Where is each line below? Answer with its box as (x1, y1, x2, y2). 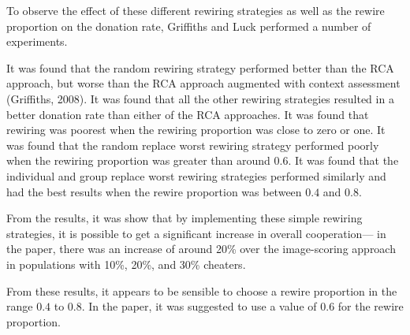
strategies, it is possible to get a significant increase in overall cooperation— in (6, 225, 386, 241)
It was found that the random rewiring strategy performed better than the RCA (6, 59, 394, 76)
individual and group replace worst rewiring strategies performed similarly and (6, 167, 386, 184)
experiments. (6, 33, 68, 50)
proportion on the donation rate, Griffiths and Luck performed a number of (6, 17, 371, 34)
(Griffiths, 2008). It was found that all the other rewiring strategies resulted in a (6, 90, 394, 106)
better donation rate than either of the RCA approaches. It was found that (6, 106, 369, 122)
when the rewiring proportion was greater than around (6, 152, 270, 169)
